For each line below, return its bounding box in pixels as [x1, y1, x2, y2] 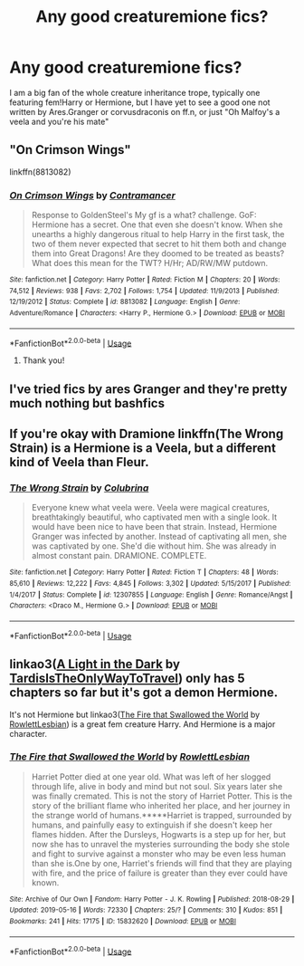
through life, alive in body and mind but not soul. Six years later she [31, 780, 283, 791]
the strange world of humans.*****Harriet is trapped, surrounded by [31, 809, 292, 820]
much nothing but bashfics [9, 396, 166, 411]
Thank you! [22, 355, 65, 366]
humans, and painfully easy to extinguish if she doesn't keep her [31, 819, 273, 830]
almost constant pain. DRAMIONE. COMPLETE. [31, 550, 207, 561]
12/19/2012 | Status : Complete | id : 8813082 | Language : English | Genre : [9, 297, 241, 307]
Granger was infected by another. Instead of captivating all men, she [31, 531, 288, 542]
